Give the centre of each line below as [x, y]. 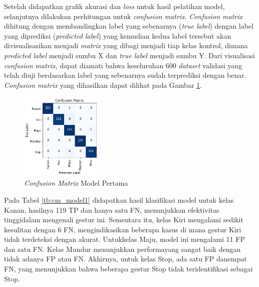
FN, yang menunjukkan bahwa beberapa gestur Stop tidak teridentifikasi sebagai [128, 269]
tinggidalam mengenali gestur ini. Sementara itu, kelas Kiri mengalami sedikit [124, 220]
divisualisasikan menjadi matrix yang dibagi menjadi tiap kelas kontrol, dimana [126, 45]
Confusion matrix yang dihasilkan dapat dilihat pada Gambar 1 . [103, 85]
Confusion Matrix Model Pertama [76, 183]
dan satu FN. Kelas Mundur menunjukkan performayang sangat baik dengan [122, 249]
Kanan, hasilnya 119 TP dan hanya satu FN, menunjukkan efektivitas [112, 209]
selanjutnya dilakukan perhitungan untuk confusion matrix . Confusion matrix [123, 16]
